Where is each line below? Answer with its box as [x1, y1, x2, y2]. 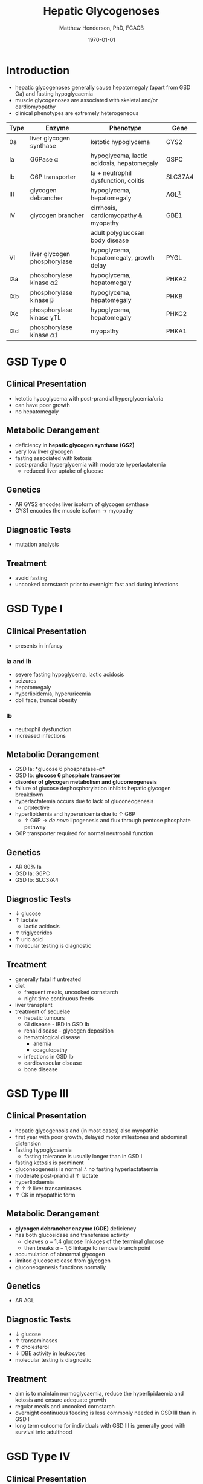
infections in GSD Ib [24, 1052, 74, 1060]
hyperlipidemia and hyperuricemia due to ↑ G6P [14, 810, 136, 818]
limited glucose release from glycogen [14, 1257, 111, 1264]
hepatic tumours [24, 1014, 65, 1021]
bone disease [24, 1065, 58, 1072]
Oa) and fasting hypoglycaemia [14, 90, 94, 97]
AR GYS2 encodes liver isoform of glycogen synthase [14, 501, 149, 508]
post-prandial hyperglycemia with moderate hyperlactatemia [14, 461, 166, 468]
